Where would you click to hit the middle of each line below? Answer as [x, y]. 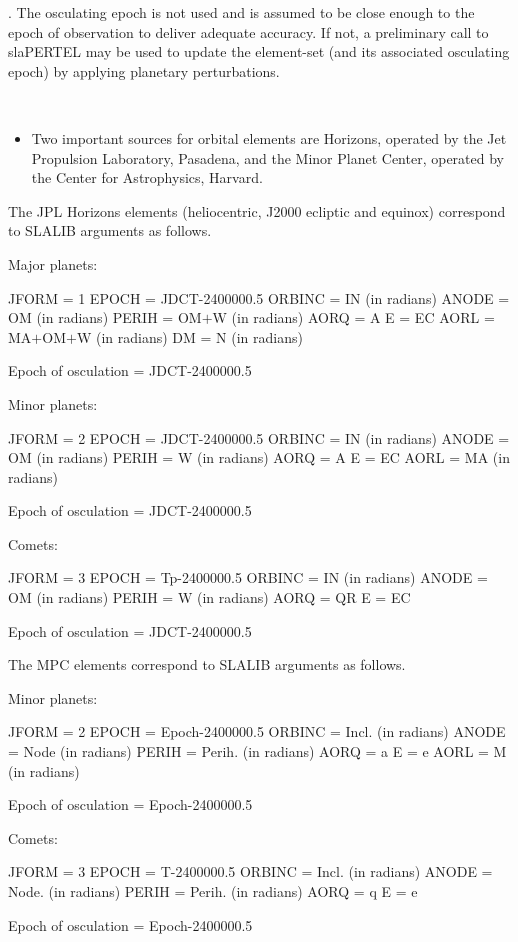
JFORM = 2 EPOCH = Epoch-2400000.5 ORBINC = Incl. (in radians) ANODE [257, 731]
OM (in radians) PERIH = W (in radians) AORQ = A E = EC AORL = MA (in [259, 457]
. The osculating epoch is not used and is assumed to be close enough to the [241, 12]
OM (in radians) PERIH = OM [105, 317]
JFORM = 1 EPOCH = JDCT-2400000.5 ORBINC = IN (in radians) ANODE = [259, 297]
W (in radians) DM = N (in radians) [189, 336]
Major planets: [53, 263]
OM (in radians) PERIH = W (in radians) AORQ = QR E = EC [209, 597]
